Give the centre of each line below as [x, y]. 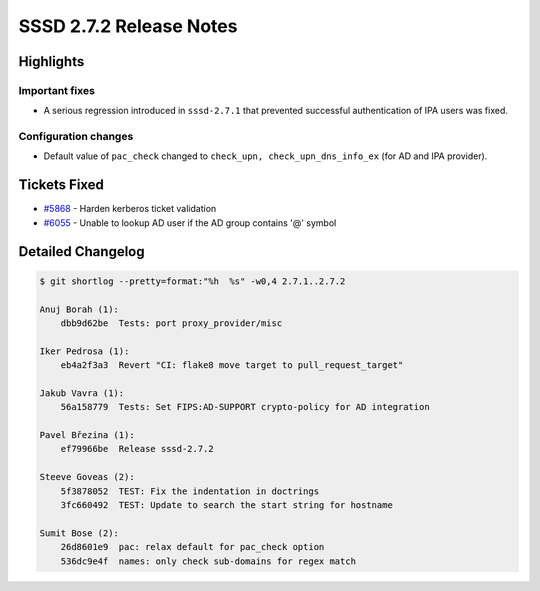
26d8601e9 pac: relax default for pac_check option [192, 547]
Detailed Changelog [81, 251]
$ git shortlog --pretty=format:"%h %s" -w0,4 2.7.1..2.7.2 [192, 281]
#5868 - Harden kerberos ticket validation [130, 209]
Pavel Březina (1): [87, 435]
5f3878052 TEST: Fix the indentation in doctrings [190, 491]
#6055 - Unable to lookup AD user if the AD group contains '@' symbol [190, 222]
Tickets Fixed [61, 185]
